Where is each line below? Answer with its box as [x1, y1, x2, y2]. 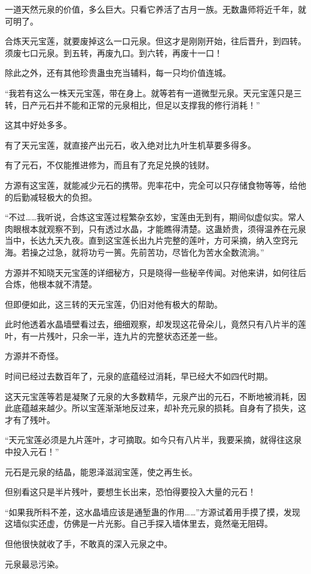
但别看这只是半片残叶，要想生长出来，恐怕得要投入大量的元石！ [5, 485, 256, 498]
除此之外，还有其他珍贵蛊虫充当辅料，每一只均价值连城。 [5, 66, 231, 79]
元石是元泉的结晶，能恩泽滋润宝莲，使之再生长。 [5, 465, 197, 478]
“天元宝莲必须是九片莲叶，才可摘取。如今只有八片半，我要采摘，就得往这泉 [5, 433, 302, 446]
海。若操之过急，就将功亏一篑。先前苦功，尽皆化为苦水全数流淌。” [5, 245, 264, 258]
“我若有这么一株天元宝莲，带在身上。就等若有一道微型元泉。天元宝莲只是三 [5, 86, 302, 99]
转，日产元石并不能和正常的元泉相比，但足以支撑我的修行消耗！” [5, 98, 260, 111]
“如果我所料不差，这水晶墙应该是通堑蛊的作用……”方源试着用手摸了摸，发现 [5, 505, 300, 518]
